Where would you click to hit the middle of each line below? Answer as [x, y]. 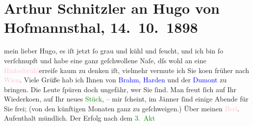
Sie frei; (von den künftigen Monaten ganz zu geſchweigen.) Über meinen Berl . [122, 108]
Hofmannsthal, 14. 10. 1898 [101, 27]
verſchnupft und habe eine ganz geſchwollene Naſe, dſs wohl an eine [105, 60]
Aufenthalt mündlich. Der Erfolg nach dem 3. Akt [80, 118]
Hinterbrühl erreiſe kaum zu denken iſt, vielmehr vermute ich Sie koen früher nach [127, 70]
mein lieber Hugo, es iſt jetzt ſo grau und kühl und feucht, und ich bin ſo [114, 51]
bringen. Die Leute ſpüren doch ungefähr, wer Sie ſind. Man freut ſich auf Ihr [120, 89]
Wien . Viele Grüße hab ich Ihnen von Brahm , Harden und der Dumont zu [115, 80]
